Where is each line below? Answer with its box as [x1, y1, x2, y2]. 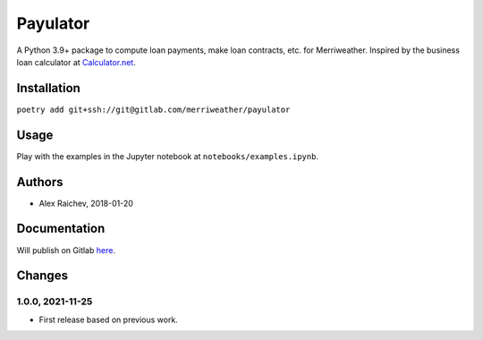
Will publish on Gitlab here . [16, 244, 116, 255]
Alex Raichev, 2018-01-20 [38, 198, 134, 208]
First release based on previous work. [38, 314, 178, 325]
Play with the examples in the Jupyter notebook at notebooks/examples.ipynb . [16, 150, 319, 161]
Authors [16, 174, 64, 190]
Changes [16, 268, 69, 284]
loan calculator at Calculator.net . [16, 56, 136, 67]
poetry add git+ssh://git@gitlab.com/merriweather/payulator [16, 104, 291, 115]
